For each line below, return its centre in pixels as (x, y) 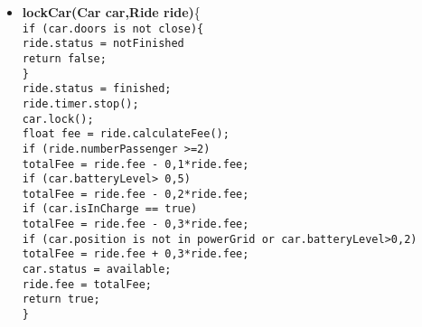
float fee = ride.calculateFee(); (126, 134)
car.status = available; (97, 270)
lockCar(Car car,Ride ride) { (111, 12)
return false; (64, 58)
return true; (61, 299)
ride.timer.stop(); (80, 103)
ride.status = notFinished (103, 44)
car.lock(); (58, 119)
